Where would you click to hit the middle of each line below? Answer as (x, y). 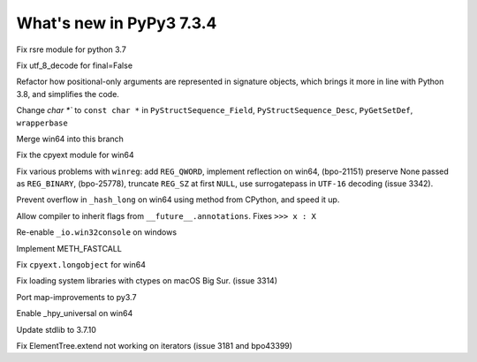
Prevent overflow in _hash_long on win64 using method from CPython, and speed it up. (178, 200)
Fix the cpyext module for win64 (75, 155)
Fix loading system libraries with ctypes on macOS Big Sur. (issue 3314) (147, 281)
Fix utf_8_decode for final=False (74, 65)
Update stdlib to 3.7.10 (57, 329)
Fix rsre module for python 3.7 (72, 49)
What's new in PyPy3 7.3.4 (117, 23)
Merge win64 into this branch (70, 139)
